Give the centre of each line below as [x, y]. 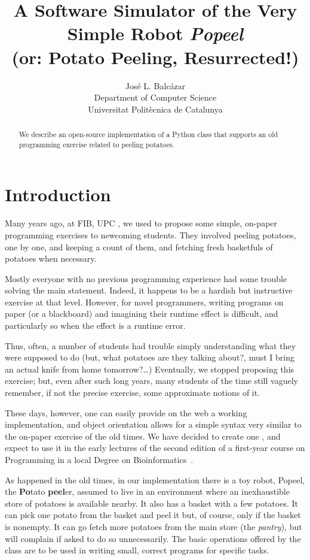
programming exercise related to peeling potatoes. [96, 144]
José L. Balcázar [155, 85]
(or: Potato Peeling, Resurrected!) [155, 57]
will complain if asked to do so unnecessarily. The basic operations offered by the [153, 538]
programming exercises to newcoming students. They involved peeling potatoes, [151, 234]
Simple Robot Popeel [155, 34]
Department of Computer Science [155, 97]
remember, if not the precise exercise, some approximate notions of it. [133, 393]
